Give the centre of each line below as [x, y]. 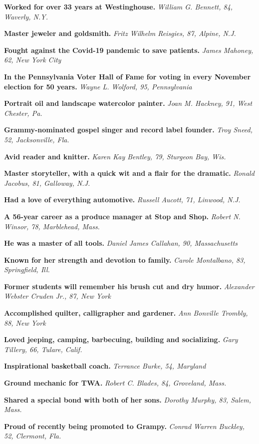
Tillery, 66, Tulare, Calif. [43, 349]
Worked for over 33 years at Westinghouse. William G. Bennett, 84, [119, 6]
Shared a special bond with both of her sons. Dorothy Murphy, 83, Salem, [128, 399]
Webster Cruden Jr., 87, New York [57, 296]
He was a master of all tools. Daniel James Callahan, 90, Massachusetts [121, 243]
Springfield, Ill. [27, 269]
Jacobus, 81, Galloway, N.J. [47, 183]
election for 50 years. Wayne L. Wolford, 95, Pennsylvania [98, 86]
